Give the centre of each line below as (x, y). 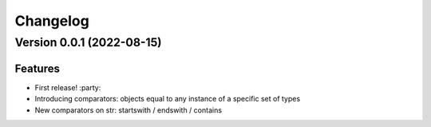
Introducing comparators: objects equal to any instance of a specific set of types (168, 99)
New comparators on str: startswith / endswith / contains (129, 110)
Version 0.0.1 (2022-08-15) (88, 42)
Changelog (52, 21)
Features (37, 68)
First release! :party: (68, 87)
